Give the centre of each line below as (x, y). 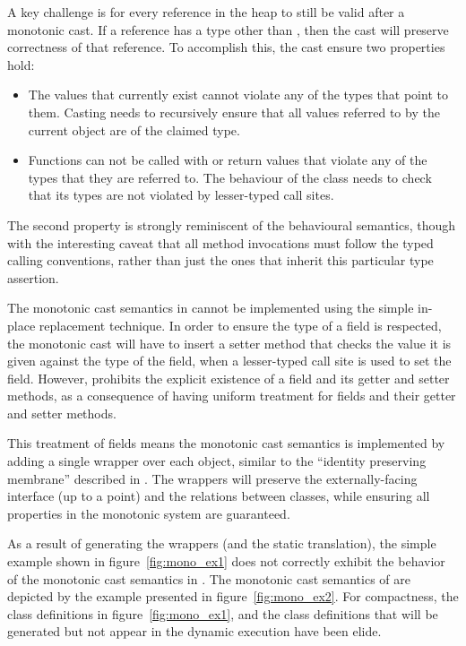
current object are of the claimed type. (134, 129)
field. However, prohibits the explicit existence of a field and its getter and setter (229, 378)
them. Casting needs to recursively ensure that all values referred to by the (234, 112)
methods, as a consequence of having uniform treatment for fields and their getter (232, 396)
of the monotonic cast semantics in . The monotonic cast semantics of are (209, 578)
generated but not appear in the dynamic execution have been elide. (194, 631)
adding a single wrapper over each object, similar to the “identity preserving (217, 461)
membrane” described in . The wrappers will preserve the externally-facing (212, 478)
